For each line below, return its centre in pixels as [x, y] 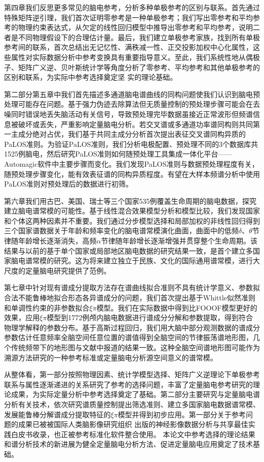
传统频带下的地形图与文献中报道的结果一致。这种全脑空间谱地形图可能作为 [135, 347]
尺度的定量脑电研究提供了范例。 [57, 270]
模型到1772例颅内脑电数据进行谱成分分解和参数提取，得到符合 [150, 317]
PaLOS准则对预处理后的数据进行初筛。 [69, 184]
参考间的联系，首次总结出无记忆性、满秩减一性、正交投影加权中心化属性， [128, 47]
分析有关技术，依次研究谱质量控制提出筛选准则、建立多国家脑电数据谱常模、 [132, 404]
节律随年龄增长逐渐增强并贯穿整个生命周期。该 [179, 241]
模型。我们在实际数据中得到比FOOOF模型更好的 [177, 307]
